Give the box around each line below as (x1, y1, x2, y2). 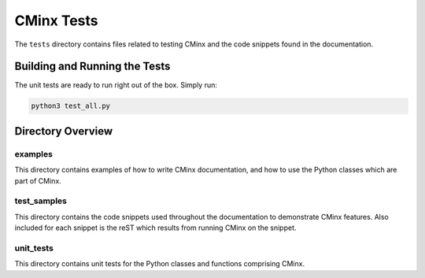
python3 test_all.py (31, 102, 110, 110)
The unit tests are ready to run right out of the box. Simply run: (14, 80, 218, 90)
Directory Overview (14, 124, 113, 138)
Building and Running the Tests (14, 60, 171, 73)
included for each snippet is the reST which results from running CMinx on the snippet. (14, 223, 297, 232)
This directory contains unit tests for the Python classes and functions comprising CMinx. (14, 259, 305, 269)
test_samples (14, 195, 67, 206)
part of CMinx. (14, 176, 62, 185)
